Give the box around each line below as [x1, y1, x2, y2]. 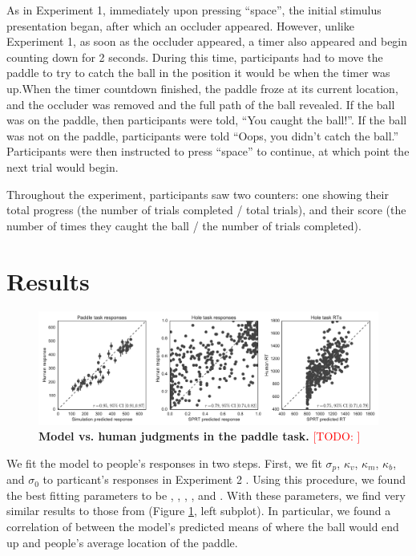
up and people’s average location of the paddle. [6, 534, 238, 550]
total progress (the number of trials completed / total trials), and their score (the [6, 201, 406, 218]
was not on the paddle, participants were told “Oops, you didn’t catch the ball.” [6, 127, 399, 144]
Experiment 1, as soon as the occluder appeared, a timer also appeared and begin [6, 33, 408, 50]
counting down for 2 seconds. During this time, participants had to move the [6, 48, 383, 65]
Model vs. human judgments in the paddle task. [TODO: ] [38, 428, 361, 444]
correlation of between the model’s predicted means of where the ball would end [6, 518, 399, 535]
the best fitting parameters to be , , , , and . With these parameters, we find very [6, 486, 406, 503]
